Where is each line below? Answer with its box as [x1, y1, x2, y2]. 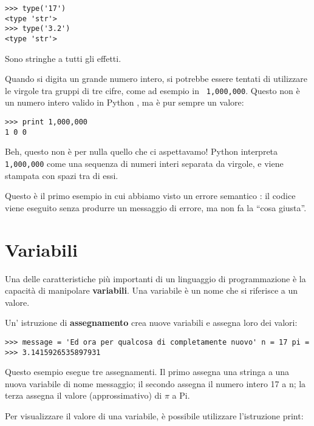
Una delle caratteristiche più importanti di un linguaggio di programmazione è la [5, 272, 306, 285]
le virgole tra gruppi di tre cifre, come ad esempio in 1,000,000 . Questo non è [5, 84, 300, 96]
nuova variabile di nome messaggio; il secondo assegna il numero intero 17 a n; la [5, 377, 306, 390]
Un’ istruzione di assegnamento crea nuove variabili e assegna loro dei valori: [5, 316, 298, 329]
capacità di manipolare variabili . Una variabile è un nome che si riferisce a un [5, 284, 298, 297]
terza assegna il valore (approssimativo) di [5, 389, 162, 402]
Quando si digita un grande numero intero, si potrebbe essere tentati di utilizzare [5, 72, 307, 85]
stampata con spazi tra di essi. [5, 169, 118, 181]
